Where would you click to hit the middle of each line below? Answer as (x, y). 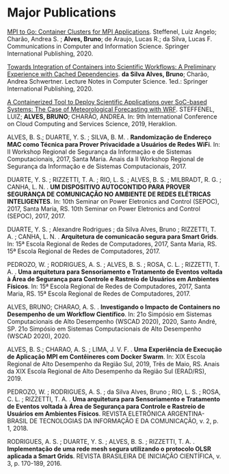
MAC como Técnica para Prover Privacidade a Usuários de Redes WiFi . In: (114, 144)
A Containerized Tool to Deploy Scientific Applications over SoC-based (107, 102)
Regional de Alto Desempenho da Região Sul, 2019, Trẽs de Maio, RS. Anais (113, 364)
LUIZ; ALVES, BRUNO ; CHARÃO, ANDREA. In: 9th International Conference (112, 116)
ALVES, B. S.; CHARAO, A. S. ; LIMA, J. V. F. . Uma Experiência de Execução (114, 349)
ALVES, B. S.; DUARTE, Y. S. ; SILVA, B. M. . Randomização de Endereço (109, 137)
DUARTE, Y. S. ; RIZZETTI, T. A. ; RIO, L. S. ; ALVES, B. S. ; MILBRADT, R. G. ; (114, 179)
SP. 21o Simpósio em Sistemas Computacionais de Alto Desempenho (104, 329)
